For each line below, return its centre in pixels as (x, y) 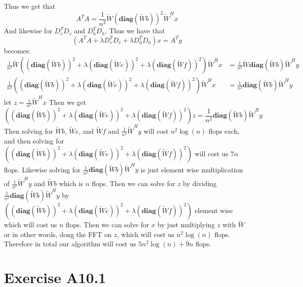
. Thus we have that (135, 31)
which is (71, 183)
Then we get (67, 102)
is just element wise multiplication (192, 169)
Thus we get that (30, 6)
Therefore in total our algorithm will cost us (70, 244)
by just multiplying (186, 225)
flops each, (224, 131)
